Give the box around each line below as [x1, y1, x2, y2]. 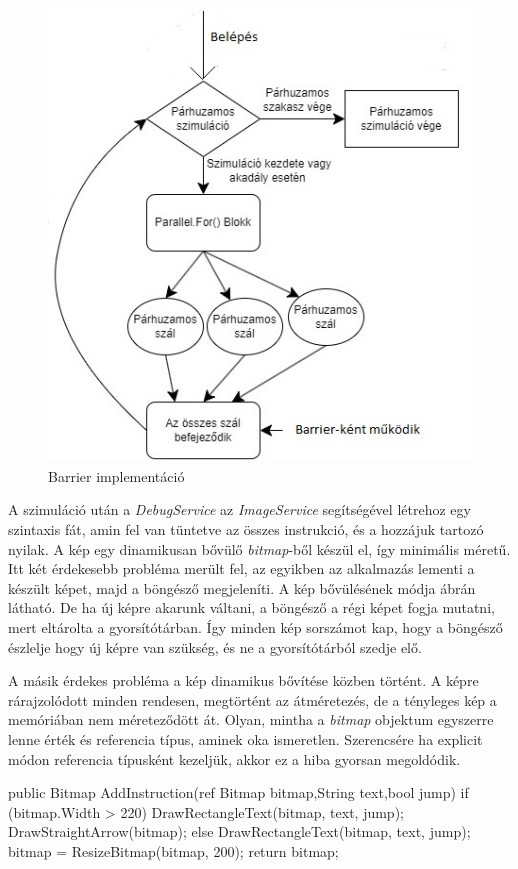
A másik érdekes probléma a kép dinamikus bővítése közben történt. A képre [8, 670, 479, 691]
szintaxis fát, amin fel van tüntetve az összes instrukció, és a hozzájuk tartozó [8, 518, 484, 539]
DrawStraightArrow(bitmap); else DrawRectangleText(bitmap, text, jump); [8, 821, 471, 842]
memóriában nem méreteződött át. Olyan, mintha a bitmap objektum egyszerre [8, 709, 494, 730]
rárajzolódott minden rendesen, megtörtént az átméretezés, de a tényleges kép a [8, 689, 497, 710]
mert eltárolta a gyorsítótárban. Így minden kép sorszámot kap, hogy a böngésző [8, 616, 503, 637]
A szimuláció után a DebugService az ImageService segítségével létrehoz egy [8, 499, 471, 520]
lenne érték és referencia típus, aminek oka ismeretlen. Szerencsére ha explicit [8, 728, 483, 749]
